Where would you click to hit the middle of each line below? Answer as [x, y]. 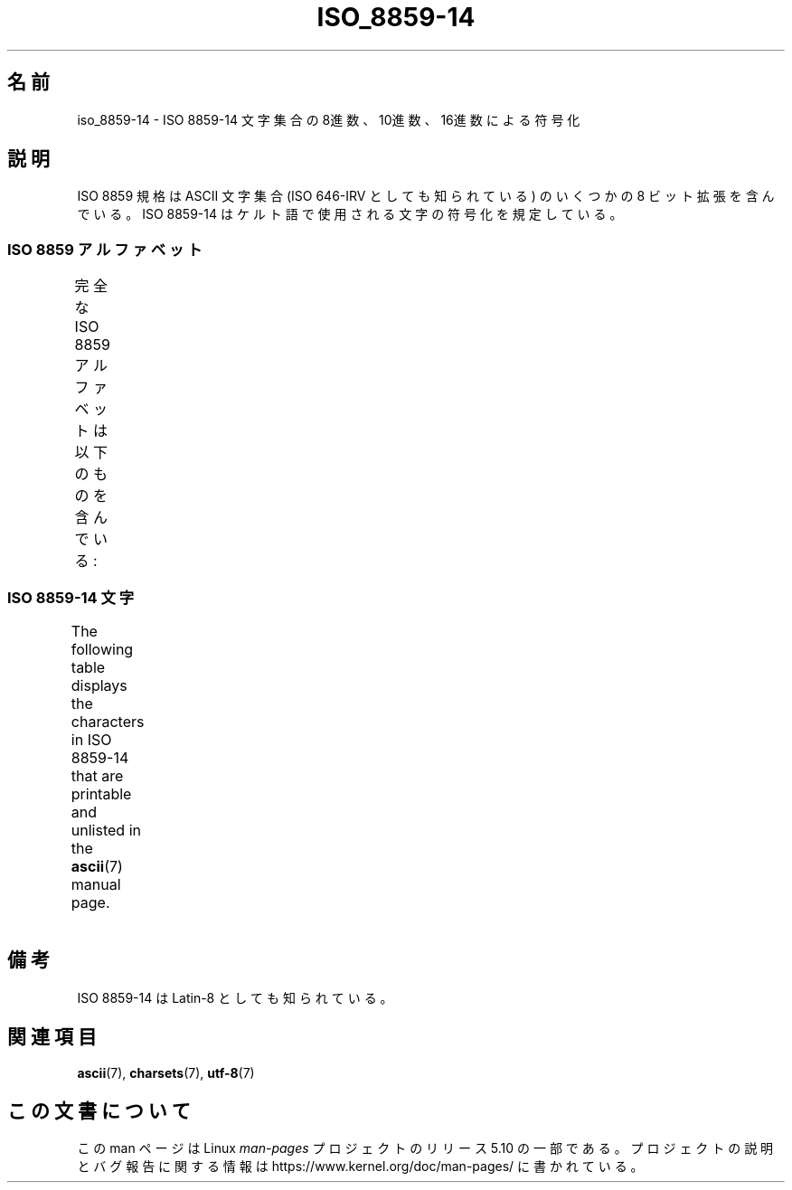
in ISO [91, 739]
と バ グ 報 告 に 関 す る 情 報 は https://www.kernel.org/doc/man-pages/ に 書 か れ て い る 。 [360, 1166]
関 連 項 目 [52, 1037]
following [102, 649]
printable [101, 793]
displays [99, 685]
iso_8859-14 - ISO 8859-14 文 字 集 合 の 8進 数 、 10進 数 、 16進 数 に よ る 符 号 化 [329, 119]
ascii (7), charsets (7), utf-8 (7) [166, 1072]
